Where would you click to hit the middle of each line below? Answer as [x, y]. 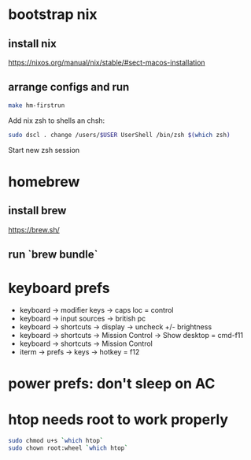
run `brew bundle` [53, 254]
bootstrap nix [53, 15]
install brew [37, 211]
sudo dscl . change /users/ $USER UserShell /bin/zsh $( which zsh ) [119, 135]
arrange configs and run [69, 87]
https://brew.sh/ [34, 229]
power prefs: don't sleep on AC [112, 384]
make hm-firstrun [37, 105]
